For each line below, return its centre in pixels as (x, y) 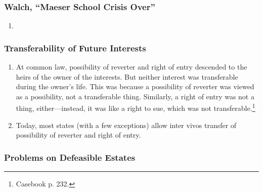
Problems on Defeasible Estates (70, 157)
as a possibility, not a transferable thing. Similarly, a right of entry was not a (135, 96)
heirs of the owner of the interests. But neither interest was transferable (127, 76)
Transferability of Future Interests (75, 48)
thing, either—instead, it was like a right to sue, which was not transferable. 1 (136, 107)
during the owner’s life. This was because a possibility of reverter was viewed (135, 86)
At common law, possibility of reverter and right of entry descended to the (131, 67)
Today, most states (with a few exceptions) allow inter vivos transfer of (126, 125)
